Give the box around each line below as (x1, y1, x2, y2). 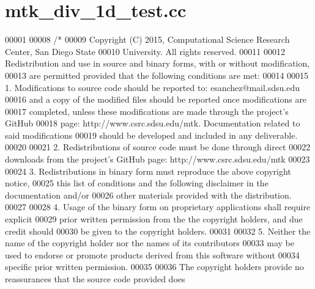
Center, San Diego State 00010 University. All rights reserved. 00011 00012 (5, 45, 285, 57)
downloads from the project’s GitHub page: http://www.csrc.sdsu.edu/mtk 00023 (5, 153, 310, 166)
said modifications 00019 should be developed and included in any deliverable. (5, 128, 298, 141)
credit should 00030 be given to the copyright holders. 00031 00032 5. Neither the (5, 224, 311, 237)
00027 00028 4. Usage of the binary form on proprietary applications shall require (5, 200, 311, 213)
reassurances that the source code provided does (5, 273, 185, 285)
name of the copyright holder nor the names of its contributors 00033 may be (5, 236, 294, 249)
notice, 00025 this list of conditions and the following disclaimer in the (5, 177, 269, 189)
